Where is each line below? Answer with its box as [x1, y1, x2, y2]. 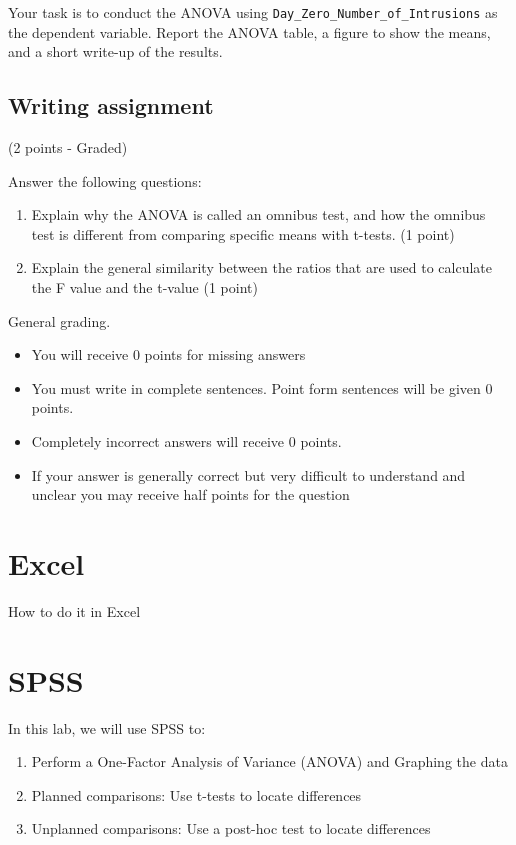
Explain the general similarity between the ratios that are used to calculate [31, 257, 493, 278]
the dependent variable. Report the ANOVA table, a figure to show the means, [8, 21, 491, 42]
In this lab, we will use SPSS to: [8, 717, 206, 738]
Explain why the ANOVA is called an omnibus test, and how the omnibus [31, 204, 486, 225]
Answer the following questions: [8, 170, 202, 191]
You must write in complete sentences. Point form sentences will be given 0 [31, 377, 493, 398]
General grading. [8, 310, 111, 331]
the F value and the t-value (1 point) [31, 277, 258, 298]
